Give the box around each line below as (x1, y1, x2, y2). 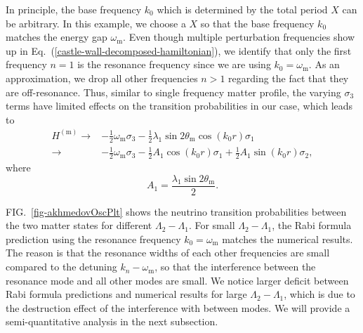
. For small (188, 218, 235, 233)
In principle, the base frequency (6, 2, 142, 16)
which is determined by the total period (157, 2, 328, 16)
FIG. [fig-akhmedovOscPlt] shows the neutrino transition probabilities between (6, 204, 347, 218)
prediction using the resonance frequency (6, 231, 181, 246)
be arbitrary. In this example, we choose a (6, 15, 186, 30)
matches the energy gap (6, 30, 107, 44)
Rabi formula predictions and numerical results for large (6, 287, 247, 301)
